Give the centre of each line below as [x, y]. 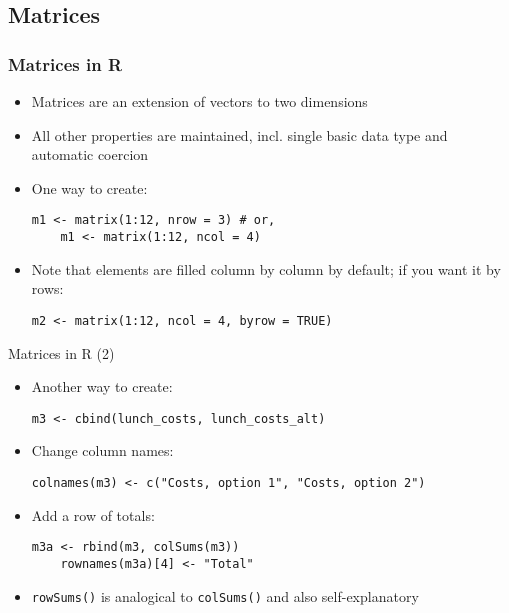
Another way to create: [102, 386]
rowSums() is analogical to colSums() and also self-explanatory [225, 595]
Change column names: [102, 450]
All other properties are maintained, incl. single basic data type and [239, 134]
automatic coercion [90, 154]
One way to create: [89, 187]
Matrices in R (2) [61, 352]
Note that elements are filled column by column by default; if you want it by [266, 268]
